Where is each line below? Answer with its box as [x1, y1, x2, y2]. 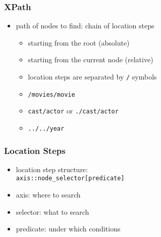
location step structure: [16, 164, 88, 174]
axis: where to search [16, 189, 81, 200]
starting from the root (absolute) [28, 37, 130, 48]
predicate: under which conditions [16, 223, 121, 234]
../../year [28, 125, 65, 132]
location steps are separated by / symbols [28, 71, 157, 82]
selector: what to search [16, 206, 89, 217]
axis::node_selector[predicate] [16, 175, 125, 182]
